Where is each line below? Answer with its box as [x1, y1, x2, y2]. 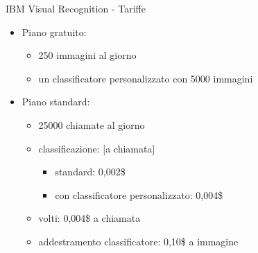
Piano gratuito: [21, 24, 87, 39]
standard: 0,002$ [55, 164, 126, 179]
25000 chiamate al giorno [38, 117, 145, 132]
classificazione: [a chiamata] [38, 141, 155, 155]
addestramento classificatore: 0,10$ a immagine [38, 234, 239, 248]
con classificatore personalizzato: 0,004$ [55, 187, 223, 202]
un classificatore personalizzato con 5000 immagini [38, 71, 253, 85]
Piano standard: [21, 94, 90, 109]
